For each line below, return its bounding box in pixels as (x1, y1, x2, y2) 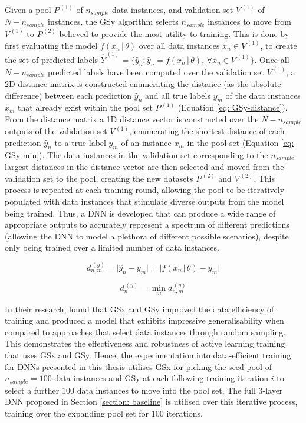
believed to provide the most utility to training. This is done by (59, 27, 289, 39)
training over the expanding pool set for (5, 407, 149, 419)
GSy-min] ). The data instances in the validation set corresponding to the (5, 148, 268, 161)
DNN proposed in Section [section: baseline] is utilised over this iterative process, (5, 395, 298, 408)
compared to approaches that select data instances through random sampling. (5, 325, 286, 338)
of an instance (121, 136, 172, 149)
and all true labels (144, 89, 210, 101)
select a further (5, 384, 60, 396)
